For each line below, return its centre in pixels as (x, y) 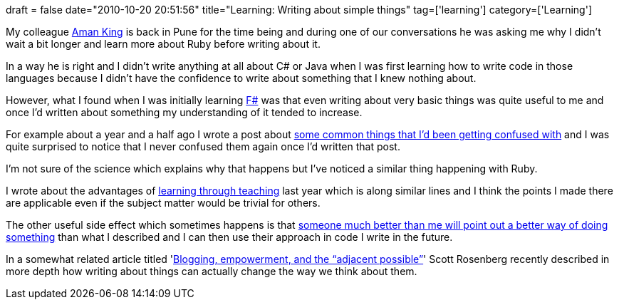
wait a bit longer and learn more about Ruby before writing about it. (163, 44)
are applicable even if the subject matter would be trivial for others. (163, 203)
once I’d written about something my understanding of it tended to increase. (184, 112)
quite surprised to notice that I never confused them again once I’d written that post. (203, 146)
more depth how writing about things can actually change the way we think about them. (212, 271)
